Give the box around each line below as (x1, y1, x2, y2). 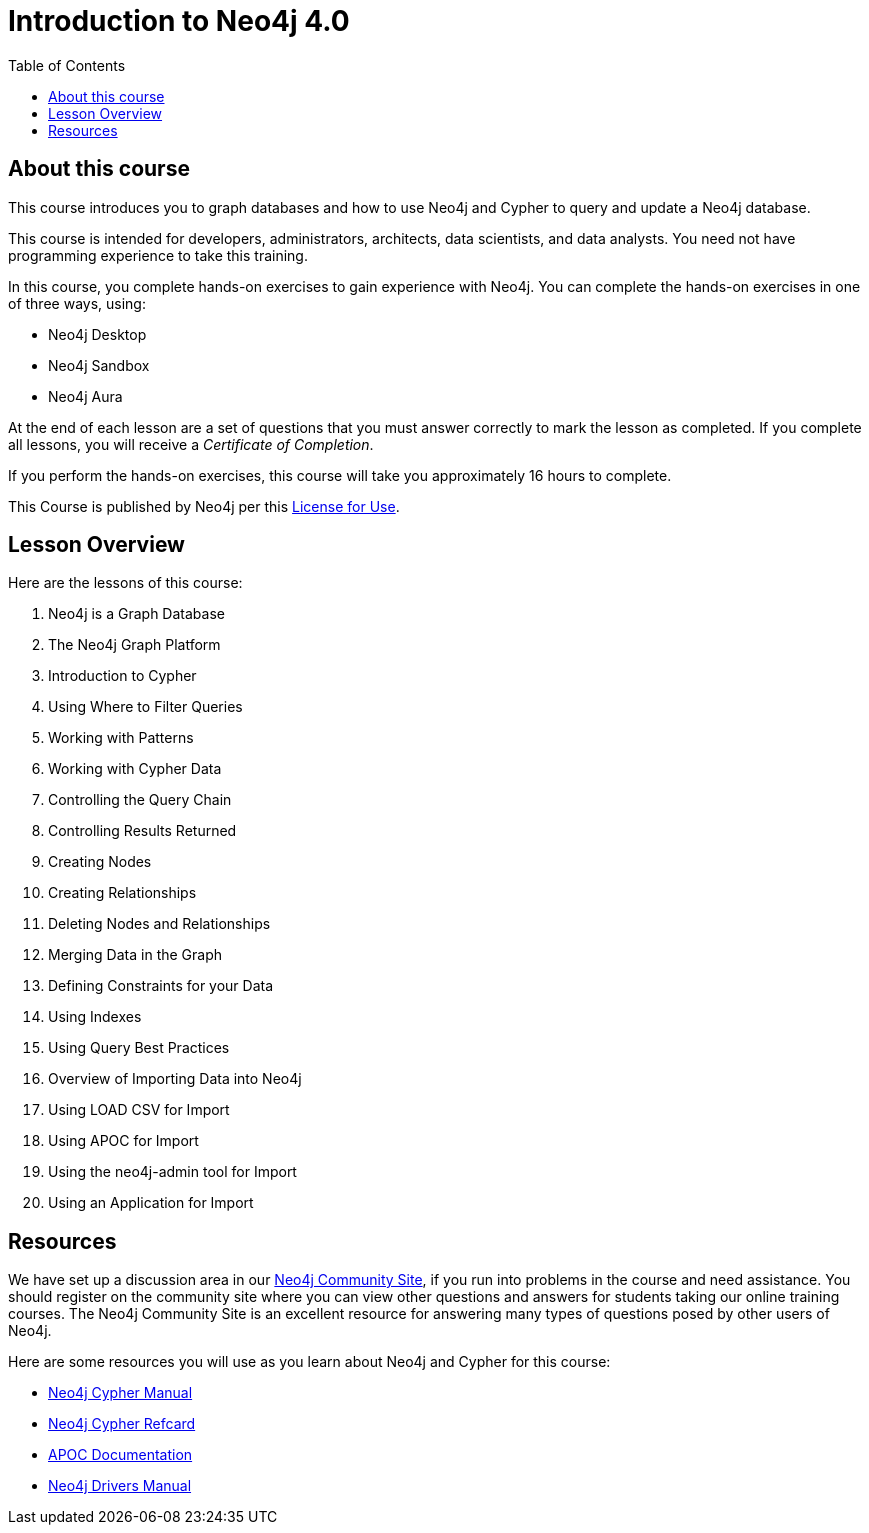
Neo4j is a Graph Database (48, 605, 225, 623)
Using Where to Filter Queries (48, 698, 243, 716)
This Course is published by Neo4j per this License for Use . (8, 497, 400, 515)
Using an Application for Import (48, 1194, 254, 1212)
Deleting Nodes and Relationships (48, 915, 271, 933)
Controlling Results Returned (48, 822, 237, 840)
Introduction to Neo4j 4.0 (8, 4, 350, 38)
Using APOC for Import (48, 1132, 199, 1150)
